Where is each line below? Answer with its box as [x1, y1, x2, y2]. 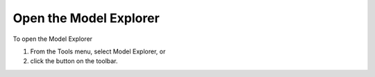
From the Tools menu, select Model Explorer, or [30, 47, 166, 55]
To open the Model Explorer [12, 35, 93, 43]
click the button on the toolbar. [30, 57, 118, 65]
